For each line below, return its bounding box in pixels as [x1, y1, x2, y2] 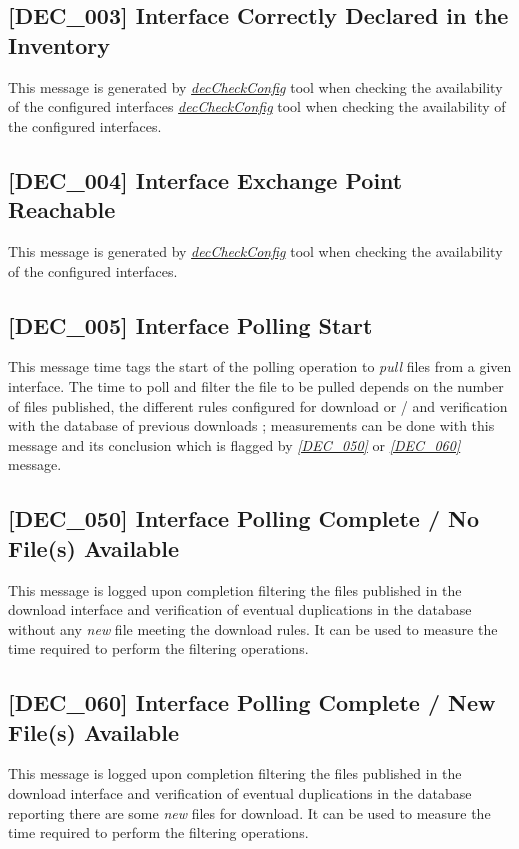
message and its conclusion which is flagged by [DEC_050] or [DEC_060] [8, 434, 461, 455]
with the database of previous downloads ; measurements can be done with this [8, 415, 495, 436]
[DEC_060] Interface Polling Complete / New [8, 687, 496, 718]
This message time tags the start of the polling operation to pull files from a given [8, 356, 512, 377]
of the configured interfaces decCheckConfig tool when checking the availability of [8, 96, 506, 117]
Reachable [8, 194, 116, 225]
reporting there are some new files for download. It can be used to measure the [8, 802, 491, 823]
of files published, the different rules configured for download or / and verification [8, 395, 508, 416]
